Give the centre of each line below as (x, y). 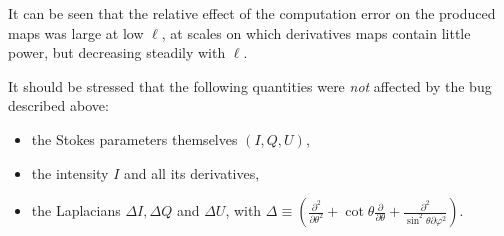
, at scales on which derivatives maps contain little (316, 32)
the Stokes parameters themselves (134, 138)
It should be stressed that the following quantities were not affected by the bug (250, 85)
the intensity (70, 172)
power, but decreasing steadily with (117, 52)
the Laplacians (76, 210)
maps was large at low (76, 32)
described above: (58, 105)
